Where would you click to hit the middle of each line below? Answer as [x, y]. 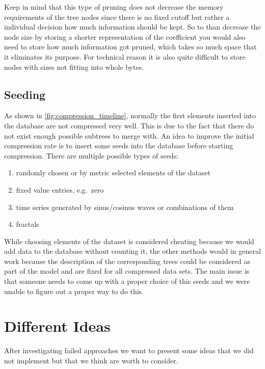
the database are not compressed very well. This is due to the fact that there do [129, 125]
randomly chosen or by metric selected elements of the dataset [113, 173]
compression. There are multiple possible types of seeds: [91, 155]
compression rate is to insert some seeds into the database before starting [119, 146]
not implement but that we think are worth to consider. [91, 360]
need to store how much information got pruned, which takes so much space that [130, 47]
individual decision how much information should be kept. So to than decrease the [132, 27]
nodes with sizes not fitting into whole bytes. [74, 67]
